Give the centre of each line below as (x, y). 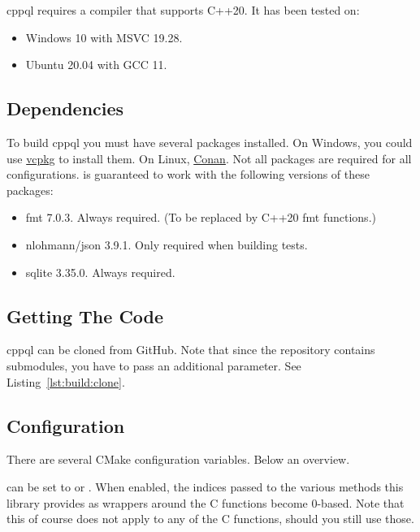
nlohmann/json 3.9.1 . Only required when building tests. (167, 244)
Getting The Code (85, 316)
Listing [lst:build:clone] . (66, 381)
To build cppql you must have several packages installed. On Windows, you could (210, 142)
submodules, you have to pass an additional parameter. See (154, 365)
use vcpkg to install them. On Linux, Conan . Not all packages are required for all (209, 158)
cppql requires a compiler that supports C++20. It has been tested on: (183, 10)
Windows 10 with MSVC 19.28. (104, 37)
